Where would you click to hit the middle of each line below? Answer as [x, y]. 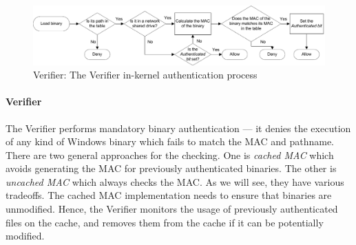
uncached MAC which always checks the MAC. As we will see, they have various [175, 181]
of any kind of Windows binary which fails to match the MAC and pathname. [170, 141]
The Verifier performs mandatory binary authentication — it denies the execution [178, 128]
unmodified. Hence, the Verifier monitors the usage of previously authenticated [172, 209]
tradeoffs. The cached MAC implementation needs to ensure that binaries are [169, 195]
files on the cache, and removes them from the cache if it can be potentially [165, 222]
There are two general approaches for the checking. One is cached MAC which [170, 155]
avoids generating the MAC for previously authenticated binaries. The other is [171, 168]
